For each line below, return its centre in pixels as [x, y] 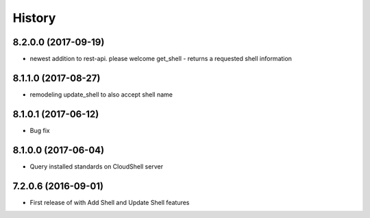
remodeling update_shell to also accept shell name [101, 94]
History [34, 18]
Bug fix [40, 130]
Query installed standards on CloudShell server [97, 166]
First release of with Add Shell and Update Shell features [110, 202]
